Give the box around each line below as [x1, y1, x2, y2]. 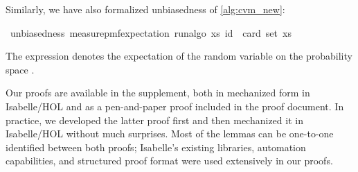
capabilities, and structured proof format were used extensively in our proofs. [6, 153, 333, 168]
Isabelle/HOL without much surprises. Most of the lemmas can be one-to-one [6, 126, 334, 141]
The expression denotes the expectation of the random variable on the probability [6, 49, 352, 63]
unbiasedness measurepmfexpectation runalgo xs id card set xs [10, 25, 292, 40]
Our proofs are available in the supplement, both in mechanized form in [6, 85, 310, 100]
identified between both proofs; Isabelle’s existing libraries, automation [6, 139, 306, 154]
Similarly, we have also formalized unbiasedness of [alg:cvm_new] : [6, 2, 285, 16]
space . [6, 62, 35, 76]
